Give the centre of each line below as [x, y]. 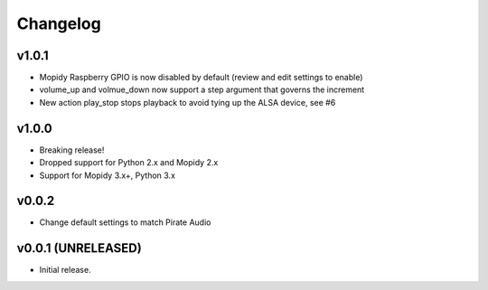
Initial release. [65, 270]
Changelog [59, 23]
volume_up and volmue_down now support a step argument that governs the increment [202, 89]
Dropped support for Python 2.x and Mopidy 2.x [129, 163]
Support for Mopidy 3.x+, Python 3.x [108, 175]
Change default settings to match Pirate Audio [125, 222]
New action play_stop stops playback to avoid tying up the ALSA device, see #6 [188, 102]
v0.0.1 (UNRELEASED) [79, 248]
